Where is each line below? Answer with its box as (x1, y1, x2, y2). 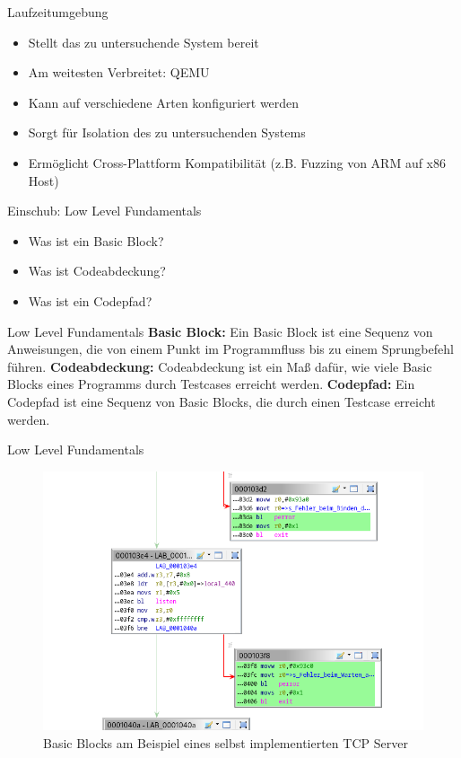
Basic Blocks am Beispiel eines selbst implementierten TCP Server (43, 733, 408, 752)
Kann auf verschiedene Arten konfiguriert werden (28, 93, 300, 111)
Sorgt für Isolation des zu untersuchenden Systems (28, 123, 306, 142)
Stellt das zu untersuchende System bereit (28, 32, 259, 51)
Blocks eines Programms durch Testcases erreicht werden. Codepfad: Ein (7, 375, 415, 393)
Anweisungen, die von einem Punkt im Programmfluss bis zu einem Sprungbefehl (7, 339, 454, 358)
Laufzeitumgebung (7, 3, 109, 21)
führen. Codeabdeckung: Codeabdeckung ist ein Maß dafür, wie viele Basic (7, 357, 432, 375)
